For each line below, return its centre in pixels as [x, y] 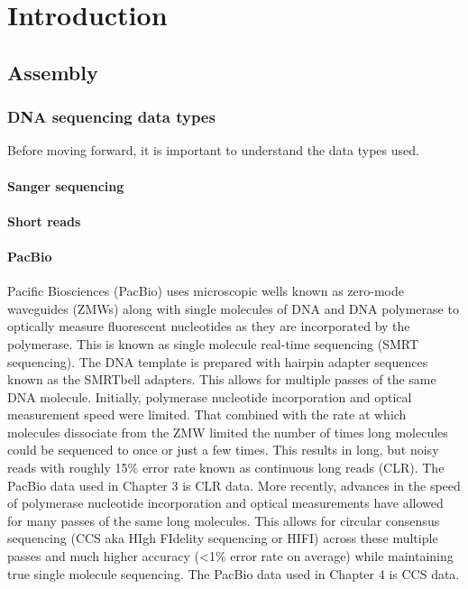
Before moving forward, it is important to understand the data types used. [213, 150]
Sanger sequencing [66, 185]
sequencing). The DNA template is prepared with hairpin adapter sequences [218, 361]
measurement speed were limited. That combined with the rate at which [207, 414]
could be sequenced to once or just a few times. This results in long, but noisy [223, 450]
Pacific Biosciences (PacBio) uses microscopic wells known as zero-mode [206, 291]
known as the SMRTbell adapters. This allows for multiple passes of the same [222, 379]
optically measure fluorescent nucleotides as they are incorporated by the [209, 326]
